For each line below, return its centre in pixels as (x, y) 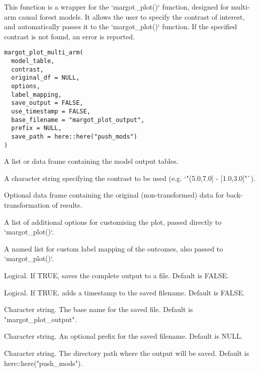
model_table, (33, 61)
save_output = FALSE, (47, 103)
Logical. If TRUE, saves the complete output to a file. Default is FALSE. (116, 275)
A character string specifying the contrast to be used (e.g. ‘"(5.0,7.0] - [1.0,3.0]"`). (130, 178)
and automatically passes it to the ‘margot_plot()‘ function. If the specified (121, 26)
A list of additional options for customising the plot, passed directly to (113, 222)
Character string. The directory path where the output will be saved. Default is (127, 353)
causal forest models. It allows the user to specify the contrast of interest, (132, 16)
